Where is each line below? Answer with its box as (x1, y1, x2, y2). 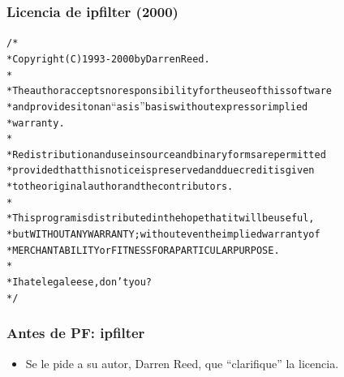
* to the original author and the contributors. (6, 181, 234, 193)
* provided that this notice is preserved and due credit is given (6, 165, 315, 177)
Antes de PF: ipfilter (6, 323, 145, 343)
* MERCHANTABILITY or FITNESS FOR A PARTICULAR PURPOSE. (6, 244, 280, 256)
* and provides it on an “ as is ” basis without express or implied (6, 96, 308, 114)
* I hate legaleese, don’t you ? (6, 276, 153, 289)
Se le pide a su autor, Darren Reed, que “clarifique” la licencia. (25, 354, 339, 371)
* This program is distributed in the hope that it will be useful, (6, 212, 315, 225)
